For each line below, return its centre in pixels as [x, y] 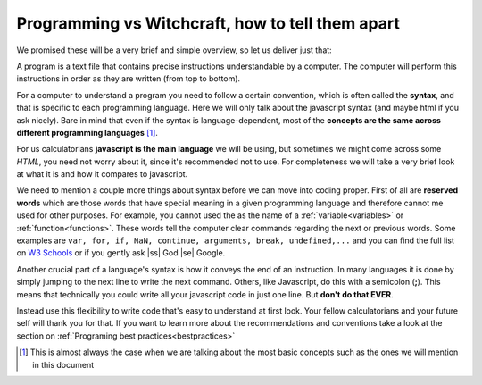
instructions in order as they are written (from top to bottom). [129, 79]
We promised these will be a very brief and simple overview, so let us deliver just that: [174, 50]
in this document [63, 364]
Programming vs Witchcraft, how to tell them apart [208, 23]
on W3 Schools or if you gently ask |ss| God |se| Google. [121, 253]
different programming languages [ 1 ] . [87, 132]
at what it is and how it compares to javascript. [102, 174]
